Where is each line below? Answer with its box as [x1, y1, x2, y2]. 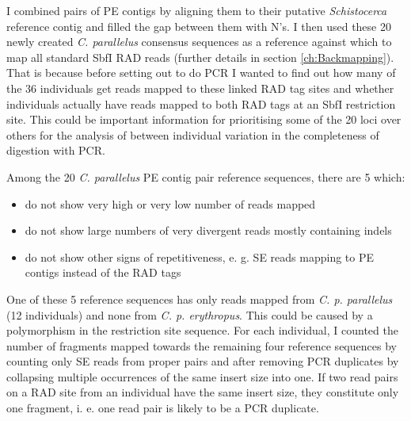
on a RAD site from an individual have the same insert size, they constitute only [6, 384, 399, 400]
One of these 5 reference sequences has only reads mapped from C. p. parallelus [6, 290, 393, 307]
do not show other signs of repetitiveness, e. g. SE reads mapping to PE [25, 248, 375, 265]
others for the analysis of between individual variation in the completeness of [6, 126, 379, 143]
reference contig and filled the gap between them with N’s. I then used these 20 [6, 17, 391, 34]
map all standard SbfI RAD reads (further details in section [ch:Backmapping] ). [6, 48, 394, 65]
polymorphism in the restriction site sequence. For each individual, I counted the [6, 322, 398, 339]
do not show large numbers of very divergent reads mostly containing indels [25, 222, 392, 239]
